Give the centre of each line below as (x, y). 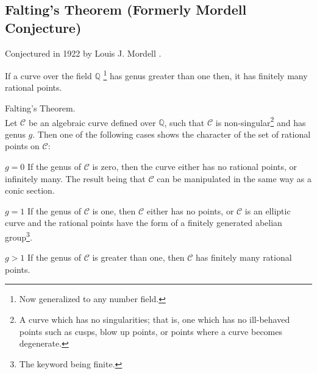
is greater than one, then (138, 257)
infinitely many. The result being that (75, 178)
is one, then (114, 210)
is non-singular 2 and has (261, 121)
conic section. (30, 190)
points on (22, 146)
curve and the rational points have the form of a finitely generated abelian (144, 223)
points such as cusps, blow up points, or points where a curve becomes (151, 331)
